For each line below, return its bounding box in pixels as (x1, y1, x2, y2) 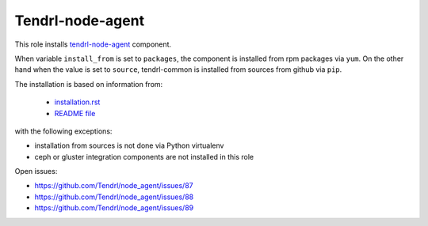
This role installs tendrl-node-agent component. (14, 40, 172, 49)
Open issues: (14, 167, 58, 176)
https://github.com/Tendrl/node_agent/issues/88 (34, 192, 194, 202)
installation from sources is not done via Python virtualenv (34, 141, 224, 150)
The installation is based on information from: (14, 79, 163, 89)
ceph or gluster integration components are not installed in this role (34, 152, 254, 161)
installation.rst (54, 97, 101, 107)
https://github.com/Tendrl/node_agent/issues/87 (34, 181, 193, 190)
